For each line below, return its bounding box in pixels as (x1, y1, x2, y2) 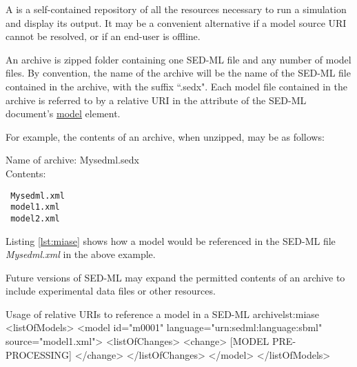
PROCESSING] (6, 347, 72, 361)
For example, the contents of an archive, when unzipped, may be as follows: (6, 129, 325, 143)
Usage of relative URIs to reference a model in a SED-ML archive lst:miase (6, 306, 320, 321)
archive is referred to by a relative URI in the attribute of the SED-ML (6, 92, 307, 107)
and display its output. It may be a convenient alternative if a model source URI (6, 15, 347, 30)
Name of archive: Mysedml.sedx (6, 152, 139, 167)
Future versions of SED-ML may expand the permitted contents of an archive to (6, 270, 345, 284)
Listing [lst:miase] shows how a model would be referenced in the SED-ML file (6, 233, 336, 248)
